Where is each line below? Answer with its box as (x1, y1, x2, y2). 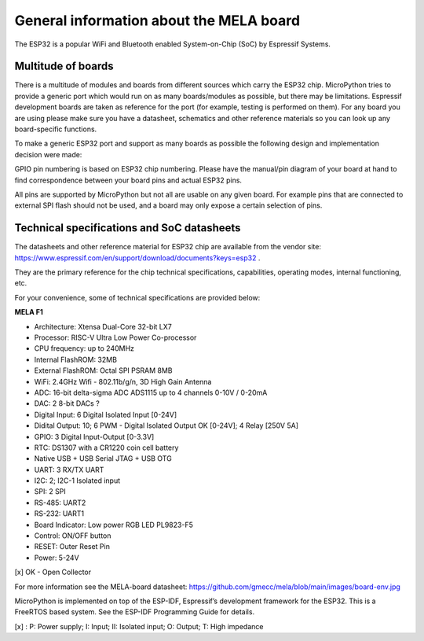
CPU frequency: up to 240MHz (34, 344, 135, 353)
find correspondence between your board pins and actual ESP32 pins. (14, 175, 243, 185)
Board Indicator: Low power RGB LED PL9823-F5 (34, 520, 194, 529)
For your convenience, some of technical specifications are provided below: (14, 293, 261, 302)
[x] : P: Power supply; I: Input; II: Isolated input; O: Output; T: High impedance (14, 621, 264, 631)
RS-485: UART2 (34, 498, 86, 507)
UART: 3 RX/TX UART (34, 465, 104, 474)
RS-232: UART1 (34, 509, 85, 518)
